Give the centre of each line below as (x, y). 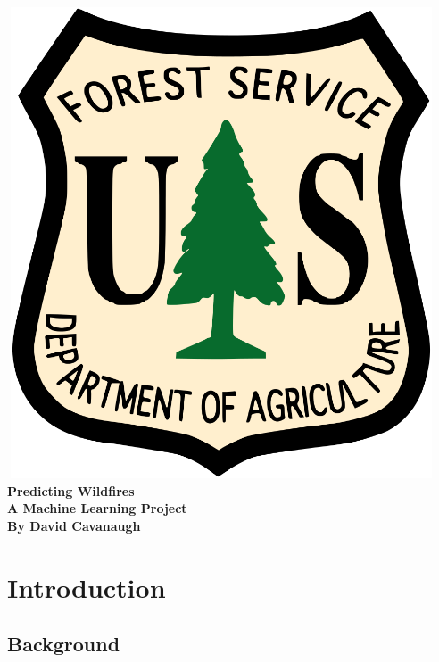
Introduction (87, 587)
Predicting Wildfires (71, 490)
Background (64, 644)
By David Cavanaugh (74, 525)
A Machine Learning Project (97, 508)
